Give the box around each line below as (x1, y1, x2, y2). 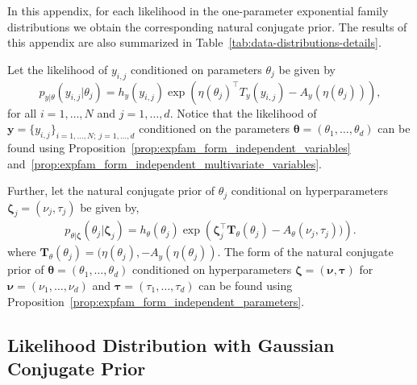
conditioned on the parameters (139, 120, 290, 137)
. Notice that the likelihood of (169, 104, 317, 121)
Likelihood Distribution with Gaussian (7, 332, 335, 357)
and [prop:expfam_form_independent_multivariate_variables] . (7, 155, 323, 172)
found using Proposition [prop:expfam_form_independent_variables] (7, 139, 351, 155)
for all (7, 104, 37, 121)
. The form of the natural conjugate (217, 243, 394, 260)
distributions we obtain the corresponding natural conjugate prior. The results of (7, 18, 407, 35)
